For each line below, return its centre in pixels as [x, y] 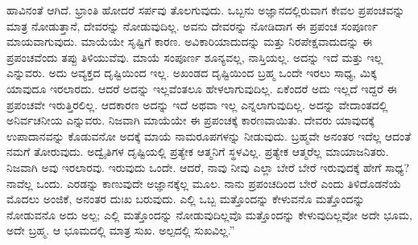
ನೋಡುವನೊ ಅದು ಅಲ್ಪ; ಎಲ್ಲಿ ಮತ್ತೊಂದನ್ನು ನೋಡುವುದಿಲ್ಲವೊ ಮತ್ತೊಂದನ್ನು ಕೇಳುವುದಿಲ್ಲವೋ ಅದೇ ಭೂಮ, [209, 214]
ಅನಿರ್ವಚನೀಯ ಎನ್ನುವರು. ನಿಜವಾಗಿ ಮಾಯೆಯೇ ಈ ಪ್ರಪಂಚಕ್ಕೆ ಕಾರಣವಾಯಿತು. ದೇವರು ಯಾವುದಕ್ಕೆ [190, 120]
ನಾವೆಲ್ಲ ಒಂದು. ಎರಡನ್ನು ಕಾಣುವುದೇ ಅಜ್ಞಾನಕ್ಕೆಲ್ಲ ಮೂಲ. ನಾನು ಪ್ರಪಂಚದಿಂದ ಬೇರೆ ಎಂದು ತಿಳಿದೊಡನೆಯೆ [204, 183]
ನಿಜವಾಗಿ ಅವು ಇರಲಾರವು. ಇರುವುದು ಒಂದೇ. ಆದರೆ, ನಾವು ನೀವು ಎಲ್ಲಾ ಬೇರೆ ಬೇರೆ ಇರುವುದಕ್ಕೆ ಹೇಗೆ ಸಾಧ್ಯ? [208, 167]
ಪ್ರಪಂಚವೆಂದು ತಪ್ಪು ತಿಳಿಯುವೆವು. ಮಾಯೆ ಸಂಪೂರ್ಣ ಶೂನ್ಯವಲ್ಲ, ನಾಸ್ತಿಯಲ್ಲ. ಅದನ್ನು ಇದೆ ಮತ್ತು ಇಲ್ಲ [195, 57]
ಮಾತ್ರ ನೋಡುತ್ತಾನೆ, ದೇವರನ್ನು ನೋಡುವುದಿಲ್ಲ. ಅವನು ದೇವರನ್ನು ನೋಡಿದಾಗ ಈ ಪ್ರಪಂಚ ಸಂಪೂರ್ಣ [192, 25]
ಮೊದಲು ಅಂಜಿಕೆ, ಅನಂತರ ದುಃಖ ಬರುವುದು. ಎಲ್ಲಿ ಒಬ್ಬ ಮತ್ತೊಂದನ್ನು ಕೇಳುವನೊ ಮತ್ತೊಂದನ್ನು [186, 199]
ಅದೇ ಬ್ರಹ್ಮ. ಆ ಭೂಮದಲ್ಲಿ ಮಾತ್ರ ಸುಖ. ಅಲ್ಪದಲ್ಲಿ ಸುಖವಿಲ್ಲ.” [121, 230]
